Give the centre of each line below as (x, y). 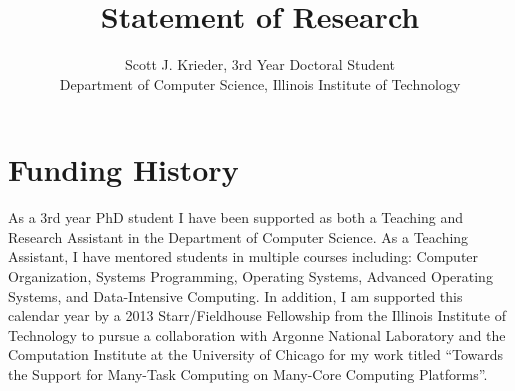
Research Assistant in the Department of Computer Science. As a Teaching (238, 236)
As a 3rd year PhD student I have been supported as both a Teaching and (236, 217)
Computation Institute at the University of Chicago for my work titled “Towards (256, 354)
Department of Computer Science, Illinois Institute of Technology (260, 83)
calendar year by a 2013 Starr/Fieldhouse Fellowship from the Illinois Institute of (257, 315)
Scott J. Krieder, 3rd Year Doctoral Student (260, 64)
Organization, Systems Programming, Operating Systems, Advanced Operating (250, 276)
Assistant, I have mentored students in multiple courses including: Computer (243, 256)
